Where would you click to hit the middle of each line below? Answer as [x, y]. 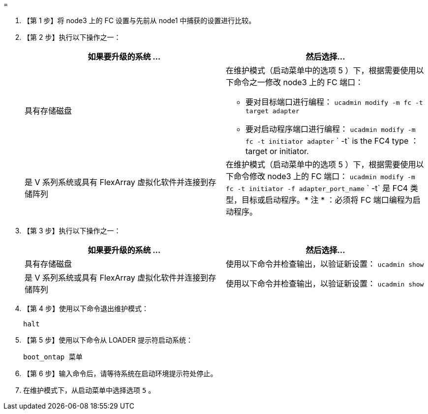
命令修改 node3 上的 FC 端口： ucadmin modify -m [324, 176]
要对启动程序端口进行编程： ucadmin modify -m [331, 129]
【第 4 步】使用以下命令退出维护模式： [86, 308]
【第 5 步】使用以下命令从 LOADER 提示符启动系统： [108, 340]
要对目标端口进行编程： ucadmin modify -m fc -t [334, 102]
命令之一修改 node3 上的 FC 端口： [299, 82]
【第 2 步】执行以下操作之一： [72, 37]
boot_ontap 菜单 [53, 357]
